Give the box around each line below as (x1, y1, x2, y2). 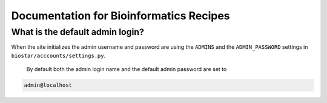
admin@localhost (24, 82, 73, 89)
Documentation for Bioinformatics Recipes (11, 9, 230, 22)
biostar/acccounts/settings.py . (11, 52, 106, 59)
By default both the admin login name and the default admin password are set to (26, 66, 227, 73)
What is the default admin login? (11, 27, 145, 37)
